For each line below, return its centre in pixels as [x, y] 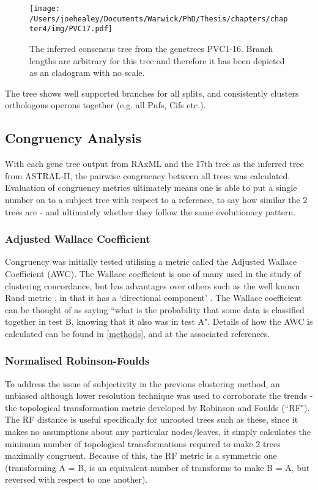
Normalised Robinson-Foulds [77, 361]
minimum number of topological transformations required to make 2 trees [143, 443]
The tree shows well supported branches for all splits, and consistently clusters [152, 93]
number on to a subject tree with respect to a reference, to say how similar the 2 [156, 199]
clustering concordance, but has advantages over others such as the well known [153, 285]
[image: [45, 9]
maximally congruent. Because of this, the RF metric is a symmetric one [141, 455]
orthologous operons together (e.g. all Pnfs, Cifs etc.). [105, 105]
